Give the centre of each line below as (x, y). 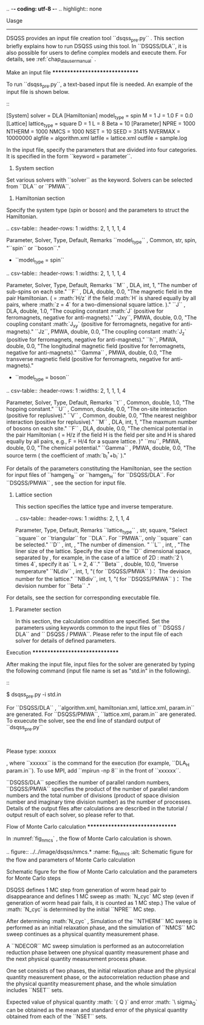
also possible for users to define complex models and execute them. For (97, 52)
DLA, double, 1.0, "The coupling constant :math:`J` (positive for (85, 311)
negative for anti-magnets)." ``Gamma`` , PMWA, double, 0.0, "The (89, 352)
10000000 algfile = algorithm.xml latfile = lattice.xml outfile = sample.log (97, 138)
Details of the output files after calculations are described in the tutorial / (97, 809)
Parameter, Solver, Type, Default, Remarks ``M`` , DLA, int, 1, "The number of (102, 285)
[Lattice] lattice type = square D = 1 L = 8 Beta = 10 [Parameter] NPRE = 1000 (101, 124)
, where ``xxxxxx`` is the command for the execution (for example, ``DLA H (98, 763)
